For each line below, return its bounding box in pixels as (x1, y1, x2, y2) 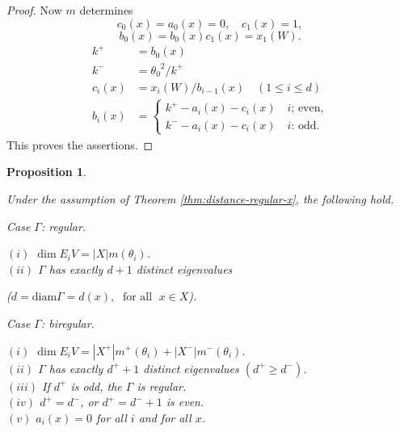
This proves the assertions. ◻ (6, 136, 154, 153)
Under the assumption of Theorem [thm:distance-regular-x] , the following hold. (6, 190, 394, 207)
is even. (166, 393, 204, 410)
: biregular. (40, 314, 95, 331)
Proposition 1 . (6, 163, 86, 180)
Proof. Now (6, 2, 62, 18)
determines (79, 2, 133, 18)
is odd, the (70, 377, 122, 394)
